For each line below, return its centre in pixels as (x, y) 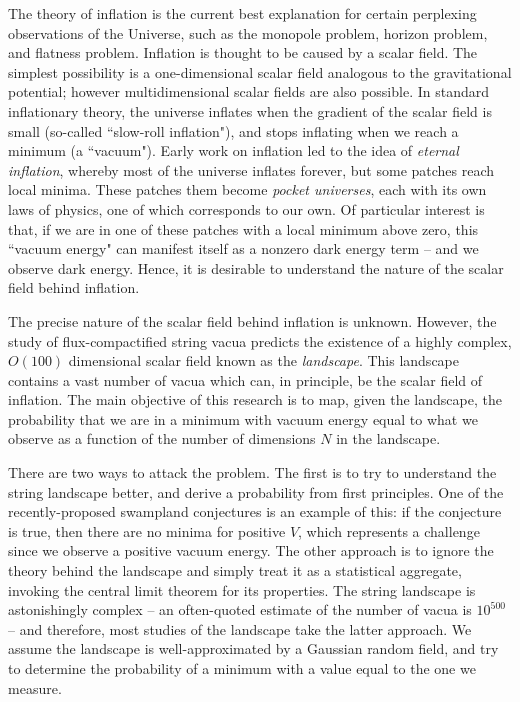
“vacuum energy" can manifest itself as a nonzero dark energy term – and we (243, 248)
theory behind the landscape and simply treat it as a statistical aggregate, (235, 570)
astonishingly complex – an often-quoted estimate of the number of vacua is (240, 609)
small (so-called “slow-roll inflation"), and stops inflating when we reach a (233, 130)
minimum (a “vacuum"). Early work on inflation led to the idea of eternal (233, 150)
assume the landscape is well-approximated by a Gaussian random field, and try (253, 648)
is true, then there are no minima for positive (147, 530)
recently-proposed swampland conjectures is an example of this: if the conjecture (255, 511)
